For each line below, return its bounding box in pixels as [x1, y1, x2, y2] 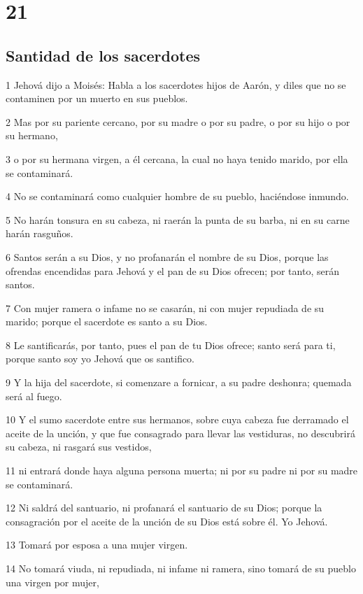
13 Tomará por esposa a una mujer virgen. [6, 537, 188, 552]
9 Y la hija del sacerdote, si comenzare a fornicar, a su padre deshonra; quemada [6, 375, 352, 390]
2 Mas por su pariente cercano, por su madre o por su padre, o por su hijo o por [6, 114, 350, 129]
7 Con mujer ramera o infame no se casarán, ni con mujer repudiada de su [6, 300, 325, 315]
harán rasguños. [6, 226, 73, 241]
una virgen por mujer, [6, 574, 99, 589]
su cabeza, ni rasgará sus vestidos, [6, 439, 152, 454]
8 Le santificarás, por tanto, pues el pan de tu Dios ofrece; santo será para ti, [6, 337, 336, 352]
